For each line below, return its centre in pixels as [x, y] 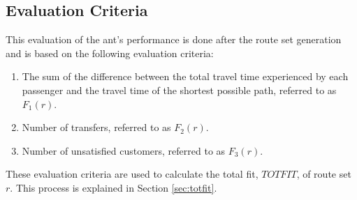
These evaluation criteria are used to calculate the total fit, [132, 174]
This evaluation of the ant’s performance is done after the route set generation [174, 39]
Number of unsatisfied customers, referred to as [124, 150]
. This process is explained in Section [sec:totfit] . [114, 187]
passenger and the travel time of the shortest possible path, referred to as [179, 90]
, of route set [324, 174]
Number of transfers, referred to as [96, 127]
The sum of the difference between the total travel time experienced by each [185, 76]
